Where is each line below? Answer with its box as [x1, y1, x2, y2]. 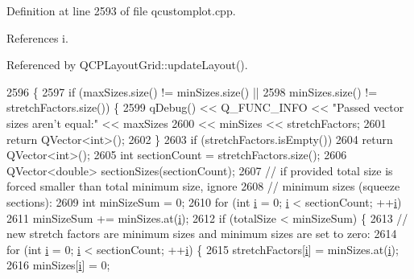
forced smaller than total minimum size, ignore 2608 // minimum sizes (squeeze [6, 178, 400, 195]
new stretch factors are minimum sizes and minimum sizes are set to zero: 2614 [6, 225, 397, 242]
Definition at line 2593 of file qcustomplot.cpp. [6, 2, 236, 18]
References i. [6, 29, 68, 46]
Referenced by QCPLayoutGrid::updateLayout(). [6, 56, 248, 73]
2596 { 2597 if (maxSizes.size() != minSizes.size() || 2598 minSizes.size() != [6, 83, 378, 100]
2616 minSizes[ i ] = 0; [6, 256, 110, 273]
